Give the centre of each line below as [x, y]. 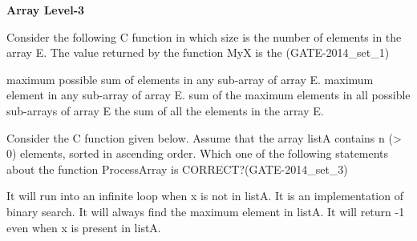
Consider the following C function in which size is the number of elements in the [204, 36]
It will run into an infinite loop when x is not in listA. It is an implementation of [205, 196]
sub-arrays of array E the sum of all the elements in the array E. [165, 110]
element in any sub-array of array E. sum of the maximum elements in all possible [208, 95]
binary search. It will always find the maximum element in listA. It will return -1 [206, 211]
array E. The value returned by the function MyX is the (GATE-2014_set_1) [198, 52]
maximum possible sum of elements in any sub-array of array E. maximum [190, 79]
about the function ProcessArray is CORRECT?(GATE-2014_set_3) [177, 169]
